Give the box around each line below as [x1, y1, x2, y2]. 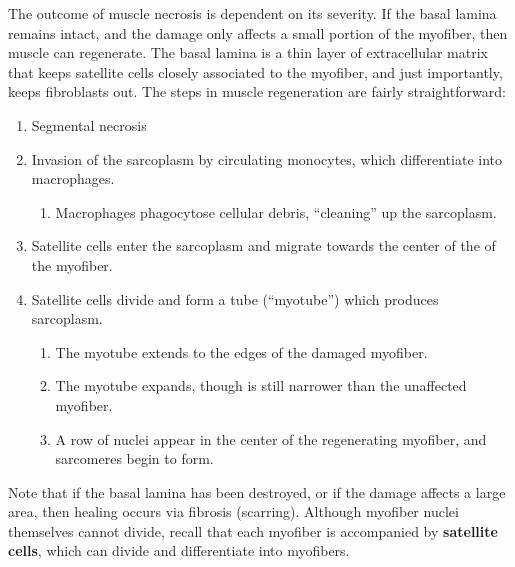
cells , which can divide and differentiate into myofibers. [8, 540, 350, 561]
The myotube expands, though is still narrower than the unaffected [55, 375, 467, 396]
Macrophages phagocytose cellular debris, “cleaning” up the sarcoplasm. [55, 201, 497, 222]
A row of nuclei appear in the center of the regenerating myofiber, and [55, 428, 487, 449]
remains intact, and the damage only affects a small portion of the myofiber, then [8, 22, 508, 43]
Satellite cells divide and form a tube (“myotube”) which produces [31, 288, 439, 309]
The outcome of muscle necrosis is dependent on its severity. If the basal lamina [8, 3, 497, 23]
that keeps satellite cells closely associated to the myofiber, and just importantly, [8, 61, 503, 82]
